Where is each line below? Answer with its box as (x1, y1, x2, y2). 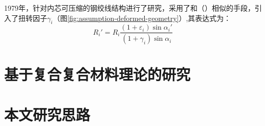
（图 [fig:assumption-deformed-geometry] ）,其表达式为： (53, 12, 231, 23)
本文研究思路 (4, 104, 91, 124)
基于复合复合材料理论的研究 (4, 64, 191, 85)
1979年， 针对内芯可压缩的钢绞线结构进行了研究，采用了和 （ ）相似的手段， (4, 3, 255, 13)
